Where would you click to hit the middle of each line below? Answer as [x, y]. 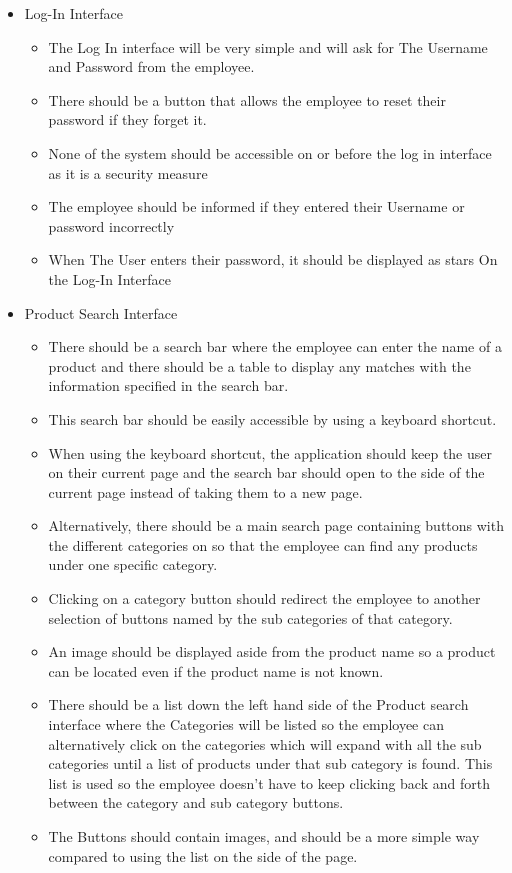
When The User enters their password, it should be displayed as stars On [273, 259]
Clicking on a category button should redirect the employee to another [264, 598]
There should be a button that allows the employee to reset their [247, 99]
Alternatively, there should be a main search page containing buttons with [276, 525]
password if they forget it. [127, 119]
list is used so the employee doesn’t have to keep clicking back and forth [269, 782]
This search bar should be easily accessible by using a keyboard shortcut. [272, 418]
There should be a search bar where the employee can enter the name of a [275, 346]
